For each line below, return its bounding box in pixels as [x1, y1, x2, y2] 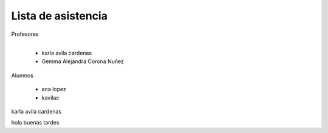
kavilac [41, 94, 60, 101]
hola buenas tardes [11, 119, 60, 126]
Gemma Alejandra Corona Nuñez [41, 58, 125, 65]
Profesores [11, 30, 39, 38]
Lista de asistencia [11, 9, 108, 22]
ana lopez [41, 86, 66, 93]
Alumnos [11, 72, 33, 79]
